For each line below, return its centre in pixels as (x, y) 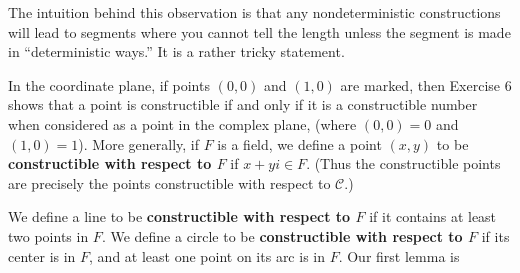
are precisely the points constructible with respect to (169, 182)
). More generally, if (139, 143)
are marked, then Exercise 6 (426, 84)
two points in (48, 235)
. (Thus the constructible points (403, 163)
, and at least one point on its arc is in (207, 255)
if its (495, 235)
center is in (42, 255)
